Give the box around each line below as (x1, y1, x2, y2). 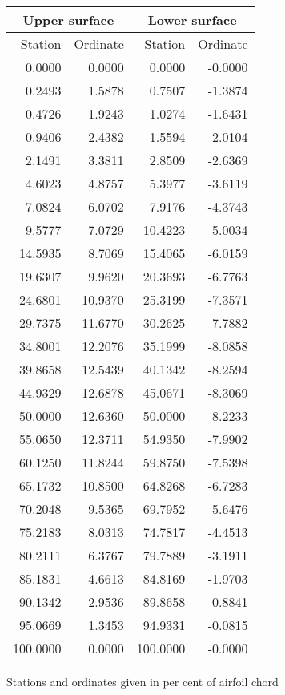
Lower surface (147, 10, 237, 29)
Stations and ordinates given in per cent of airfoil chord (6, 673, 279, 689)
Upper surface (22, 10, 114, 29)
